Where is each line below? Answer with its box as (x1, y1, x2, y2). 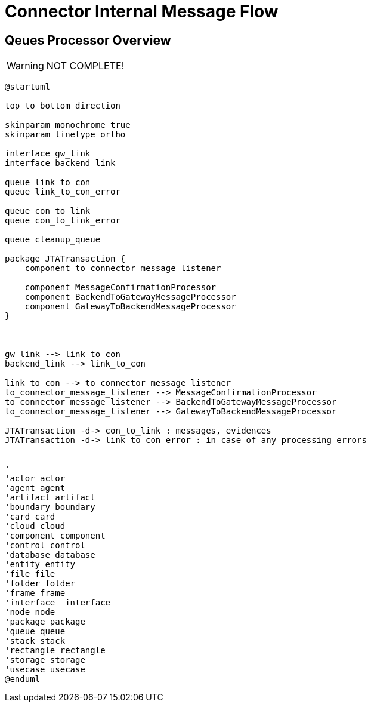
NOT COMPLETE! (46, 60, 125, 72)
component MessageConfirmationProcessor (24, 282, 217, 293)
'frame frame (5, 588, 66, 598)
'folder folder (5, 579, 76, 589)
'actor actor (5, 474, 66, 484)
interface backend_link (5, 158, 116, 168)
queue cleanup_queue (5, 235, 101, 245)
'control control (5, 540, 85, 551)
